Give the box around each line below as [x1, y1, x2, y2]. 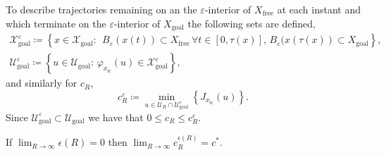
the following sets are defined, [187, 15, 316, 30]
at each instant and [277, 2, 361, 16]
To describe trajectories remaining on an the [6, 2, 197, 16]
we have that [88, 109, 144, 124]
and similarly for [6, 75, 77, 90]
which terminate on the [6, 15, 106, 30]
